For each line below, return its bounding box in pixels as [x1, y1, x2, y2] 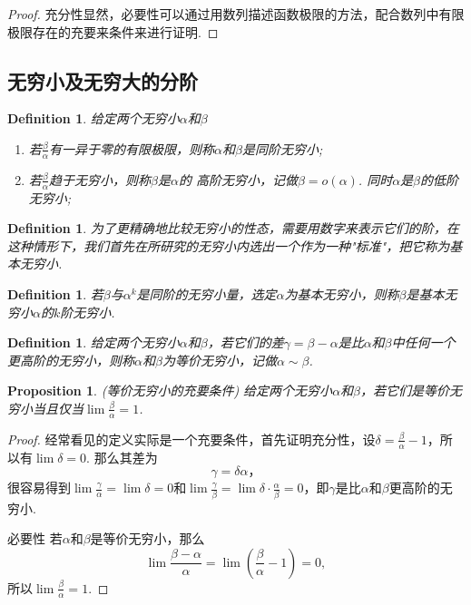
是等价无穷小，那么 [90, 529, 205, 548]
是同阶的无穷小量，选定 [136, 285, 277, 304]
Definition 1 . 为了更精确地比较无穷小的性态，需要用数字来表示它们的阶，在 [7, 219, 459, 238]
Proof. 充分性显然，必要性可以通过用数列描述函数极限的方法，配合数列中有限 [7, 5, 465, 23]
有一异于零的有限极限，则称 [49, 139, 215, 158]
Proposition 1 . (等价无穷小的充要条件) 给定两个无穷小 [7, 381, 333, 400]
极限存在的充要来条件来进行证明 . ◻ [7, 22, 219, 41]
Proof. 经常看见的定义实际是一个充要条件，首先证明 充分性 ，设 [7, 429, 376, 448]
